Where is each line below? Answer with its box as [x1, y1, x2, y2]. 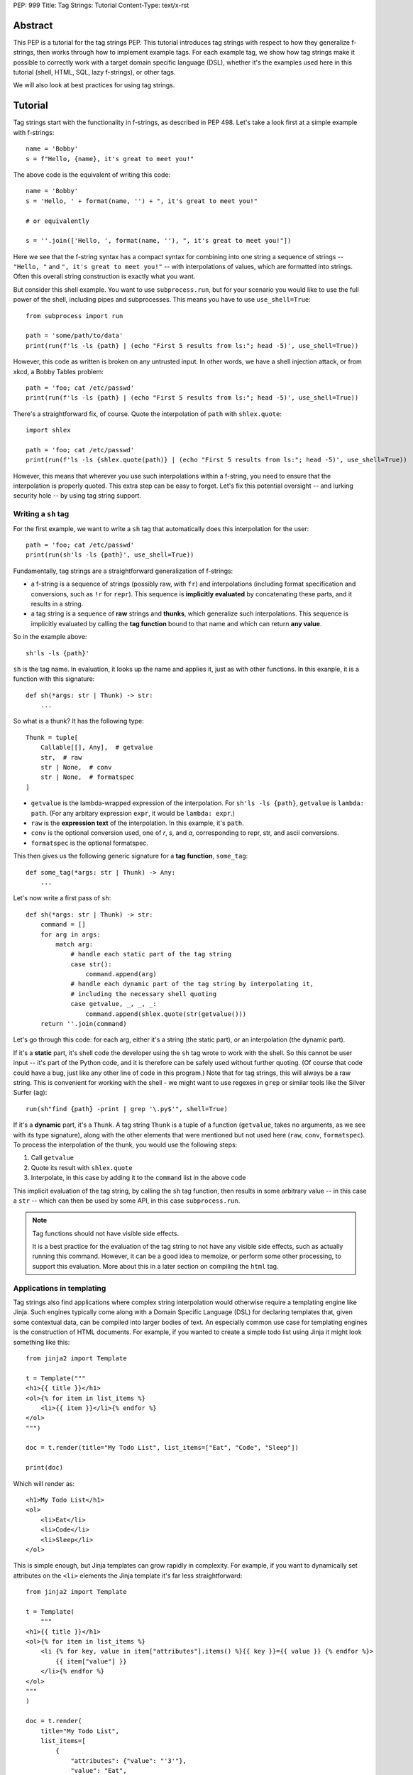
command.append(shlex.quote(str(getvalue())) [85, 1010, 247, 1018]
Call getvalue [31, 1154, 75, 1162]
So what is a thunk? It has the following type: [13, 717, 145, 726]
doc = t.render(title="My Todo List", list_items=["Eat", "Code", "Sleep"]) [26, 1443, 299, 1452]
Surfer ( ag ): [13, 1088, 48, 1097]
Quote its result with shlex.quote [31, 1163, 133, 1171]
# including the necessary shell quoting [70, 990, 216, 998]
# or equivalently [26, 217, 90, 225]
